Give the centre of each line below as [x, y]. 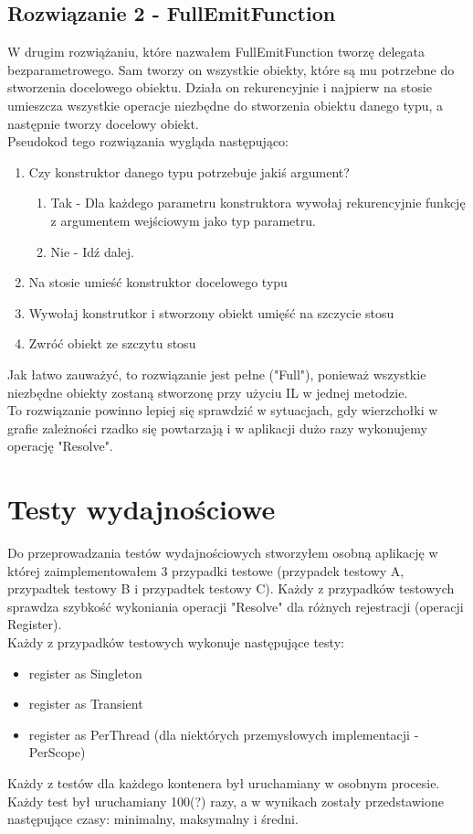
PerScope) [57, 752]
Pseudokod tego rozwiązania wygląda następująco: [148, 141]
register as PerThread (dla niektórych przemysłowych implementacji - [224, 734]
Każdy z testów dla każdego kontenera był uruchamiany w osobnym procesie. [224, 782]
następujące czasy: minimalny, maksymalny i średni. [153, 819]
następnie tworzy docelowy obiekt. [103, 123]
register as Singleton [85, 673]
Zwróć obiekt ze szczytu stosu [112, 343]
